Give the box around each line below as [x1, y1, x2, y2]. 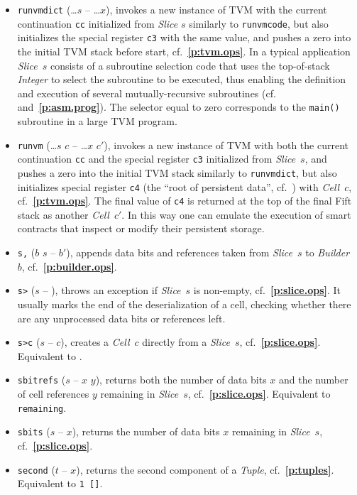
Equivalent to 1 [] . [17, 476, 103, 491]
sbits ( [17, 424, 50, 439]
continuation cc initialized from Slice [17, 16, 178, 31]
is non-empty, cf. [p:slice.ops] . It [193, 283, 341, 298]
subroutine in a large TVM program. [17, 114, 177, 128]
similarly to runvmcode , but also [189, 16, 329, 31]
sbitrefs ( [17, 372, 66, 387]
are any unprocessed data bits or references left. [17, 310, 226, 325]
